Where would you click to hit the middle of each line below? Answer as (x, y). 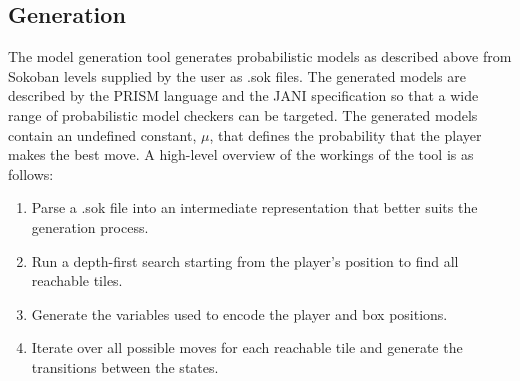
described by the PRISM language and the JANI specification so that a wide (243, 95)
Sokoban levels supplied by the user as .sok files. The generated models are (237, 75)
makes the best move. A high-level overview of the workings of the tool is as (241, 154)
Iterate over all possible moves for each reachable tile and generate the (247, 347)
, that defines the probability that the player (345, 134)
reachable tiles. (77, 280)
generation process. (90, 226)
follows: (31, 173)
